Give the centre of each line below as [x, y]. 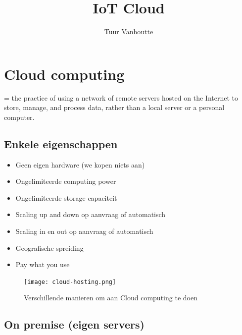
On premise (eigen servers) [74, 324]
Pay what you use [43, 264]
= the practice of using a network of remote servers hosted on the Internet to [121, 97]
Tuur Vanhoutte [129, 31]
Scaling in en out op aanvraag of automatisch [84, 231]
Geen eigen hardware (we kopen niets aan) [80, 164]
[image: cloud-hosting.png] [70, 282]
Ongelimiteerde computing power [66, 181]
